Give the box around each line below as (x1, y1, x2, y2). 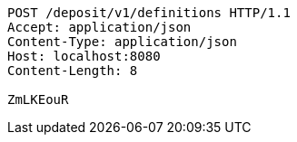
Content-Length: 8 (7, 63, 138, 78)
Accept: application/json (7, 20, 192, 34)
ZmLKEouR (7, 92, 69, 107)
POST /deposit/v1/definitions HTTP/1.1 (7, 5, 291, 20)
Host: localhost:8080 (7, 49, 161, 63)
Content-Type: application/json (7, 34, 237, 49)
